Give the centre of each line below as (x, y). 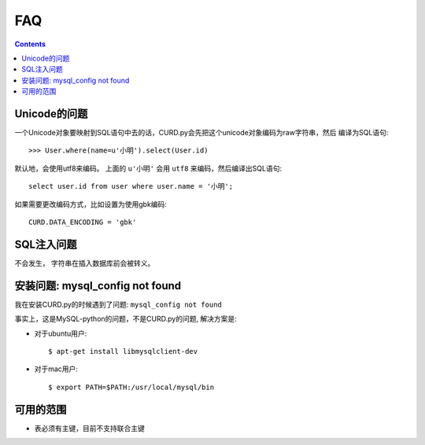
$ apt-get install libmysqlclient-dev (123, 351)
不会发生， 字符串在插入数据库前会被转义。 (85, 263)
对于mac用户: (56, 369)
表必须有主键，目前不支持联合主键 (89, 428)
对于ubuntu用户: (61, 333)
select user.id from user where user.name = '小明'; (131, 186)
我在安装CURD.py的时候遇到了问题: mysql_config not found (118, 304)
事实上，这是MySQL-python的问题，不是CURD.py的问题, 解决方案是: (126, 319)
